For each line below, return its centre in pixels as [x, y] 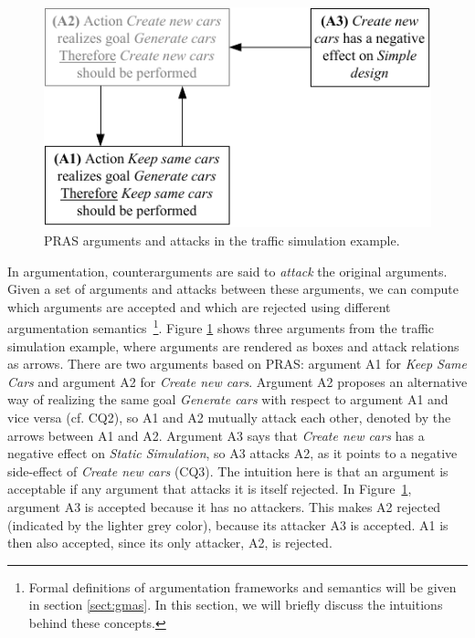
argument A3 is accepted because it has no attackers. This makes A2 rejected [224, 507]
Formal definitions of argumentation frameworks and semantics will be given [243, 586]
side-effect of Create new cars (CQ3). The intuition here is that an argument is [228, 471]
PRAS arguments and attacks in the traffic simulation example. [222, 241]
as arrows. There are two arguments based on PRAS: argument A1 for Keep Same [237, 364]
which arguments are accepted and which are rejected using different [199, 306]
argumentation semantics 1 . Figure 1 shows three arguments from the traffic [221, 327]
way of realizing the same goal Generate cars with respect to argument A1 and [228, 399]
